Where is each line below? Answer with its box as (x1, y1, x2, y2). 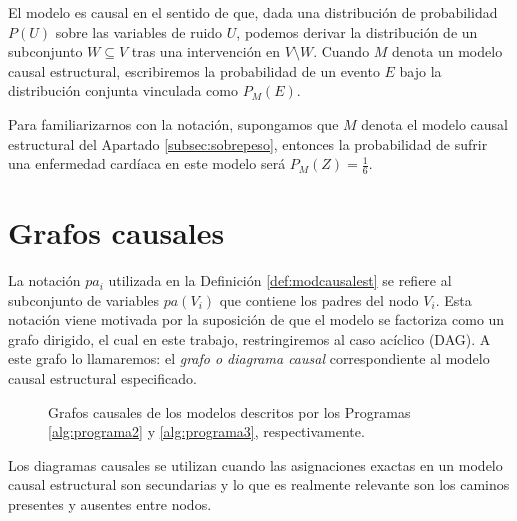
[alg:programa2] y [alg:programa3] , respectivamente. (48, 421, 365, 442)
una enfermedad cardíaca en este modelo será (8, 153, 286, 174)
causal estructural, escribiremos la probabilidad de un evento (8, 60, 380, 81)
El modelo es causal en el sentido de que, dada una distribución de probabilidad (8, 2, 498, 22)
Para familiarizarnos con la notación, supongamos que (8, 113, 339, 134)
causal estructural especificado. (8, 368, 197, 389)
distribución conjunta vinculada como (8, 80, 238, 101)
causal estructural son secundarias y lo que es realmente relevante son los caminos (8, 474, 510, 495)
